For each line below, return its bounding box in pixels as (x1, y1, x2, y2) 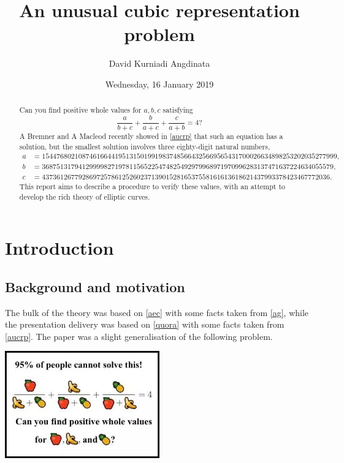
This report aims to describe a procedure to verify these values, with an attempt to (19, 181, 285, 191)
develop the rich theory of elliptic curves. (19, 191, 150, 201)
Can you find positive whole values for (19, 105, 142, 115)
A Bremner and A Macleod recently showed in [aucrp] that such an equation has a (19, 131, 283, 141)
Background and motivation (5, 277, 185, 296)
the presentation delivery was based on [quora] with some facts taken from (5, 318, 285, 331)
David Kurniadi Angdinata (109, 57, 210, 70)
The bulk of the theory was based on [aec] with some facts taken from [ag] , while (5, 306, 309, 318)
